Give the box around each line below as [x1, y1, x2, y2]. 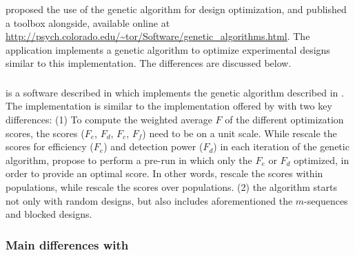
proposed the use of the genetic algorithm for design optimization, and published [6, 1, 347, 16]
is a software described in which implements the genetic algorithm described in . [6, 85, 344, 99]
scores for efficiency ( [6, 139, 94, 154]
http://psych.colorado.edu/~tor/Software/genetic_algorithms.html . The [6, 29, 310, 43]
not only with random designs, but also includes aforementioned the [6, 193, 293, 207]
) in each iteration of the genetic [213, 139, 349, 154]
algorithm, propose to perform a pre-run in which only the [6, 152, 252, 167]
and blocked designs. [6, 207, 92, 221]
